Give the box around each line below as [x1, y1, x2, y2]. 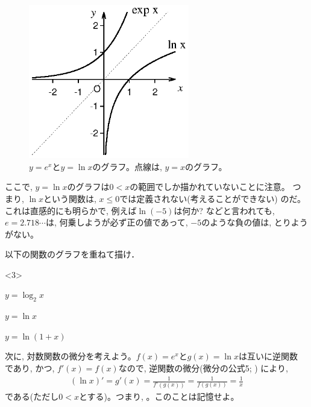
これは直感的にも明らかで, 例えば [5, 204, 137, 216]
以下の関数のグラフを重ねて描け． [5, 248, 140, 260]
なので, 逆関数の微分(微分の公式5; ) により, [118, 362, 288, 374]
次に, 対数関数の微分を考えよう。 [5, 350, 136, 362]
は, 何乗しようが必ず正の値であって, [45, 216, 188, 229]
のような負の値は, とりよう [201, 216, 308, 229]
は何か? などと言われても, [174, 204, 275, 216]
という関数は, [43, 192, 96, 204]
